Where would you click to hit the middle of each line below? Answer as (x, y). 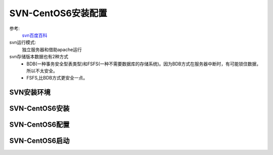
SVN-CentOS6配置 (39, 125)
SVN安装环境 (30, 92)
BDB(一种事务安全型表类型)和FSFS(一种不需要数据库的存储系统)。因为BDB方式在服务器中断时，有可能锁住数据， (144, 64)
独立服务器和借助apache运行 (52, 49)
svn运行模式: (23, 43)
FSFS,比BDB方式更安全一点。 (57, 78)
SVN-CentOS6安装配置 (58, 13)
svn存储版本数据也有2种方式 (39, 57)
